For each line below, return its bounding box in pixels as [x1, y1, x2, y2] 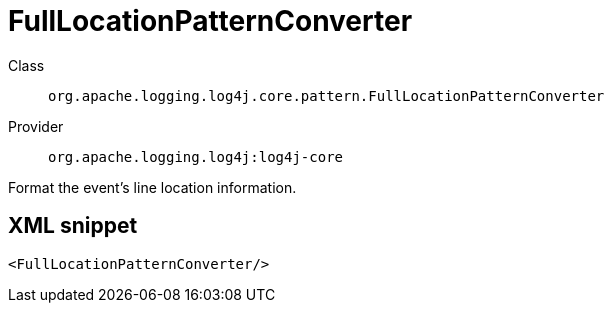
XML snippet [8, 213, 138, 239]
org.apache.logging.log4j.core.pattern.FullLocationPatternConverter [48, 87, 605, 104]
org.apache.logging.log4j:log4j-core [48, 148, 344, 165]
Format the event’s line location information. [8, 178, 297, 196]
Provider [8, 117, 64, 135]
